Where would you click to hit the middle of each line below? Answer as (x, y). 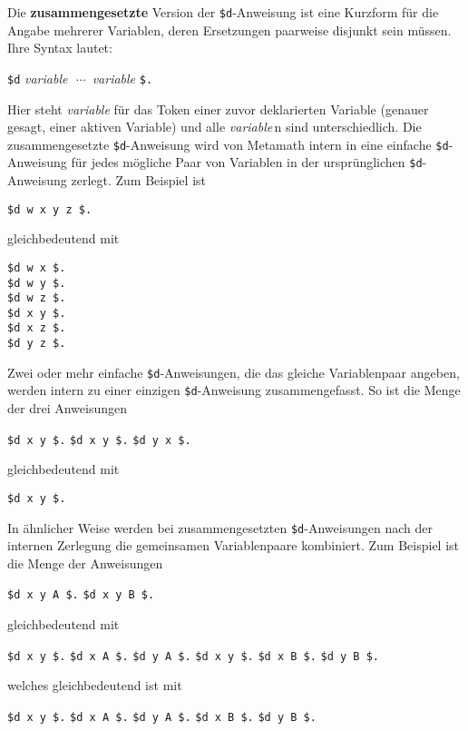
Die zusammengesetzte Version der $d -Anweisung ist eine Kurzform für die (223, 12)
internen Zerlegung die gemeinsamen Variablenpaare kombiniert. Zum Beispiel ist (234, 545)
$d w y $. (37, 283)
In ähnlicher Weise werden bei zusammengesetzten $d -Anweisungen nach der (220, 527)
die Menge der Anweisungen (85, 563)
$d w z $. (37, 298)
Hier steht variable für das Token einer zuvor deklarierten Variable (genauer (218, 109)
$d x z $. (37, 328)
